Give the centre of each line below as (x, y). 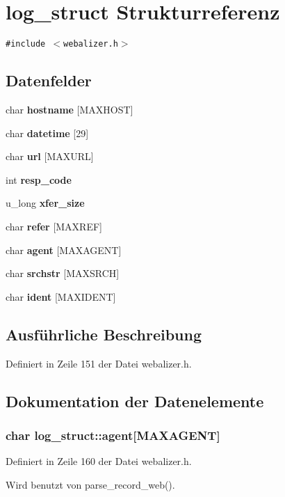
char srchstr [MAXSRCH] (63, 273)
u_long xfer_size (45, 203)
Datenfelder (49, 80)
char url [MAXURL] (50, 156)
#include (26, 44)
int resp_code (39, 179)
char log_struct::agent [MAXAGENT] (113, 435)
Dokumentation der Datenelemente (135, 401)
